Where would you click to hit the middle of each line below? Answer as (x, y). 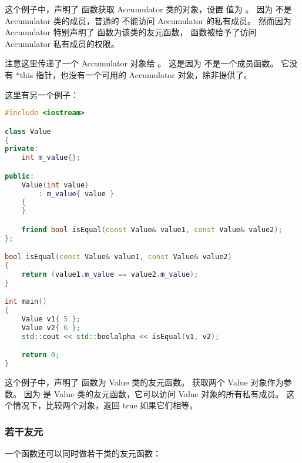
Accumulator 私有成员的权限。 (62, 43)
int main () (26, 302)
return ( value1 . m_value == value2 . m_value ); (110, 275)
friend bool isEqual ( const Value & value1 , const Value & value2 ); (152, 229)
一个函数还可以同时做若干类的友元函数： (83, 453)
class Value (28, 131)
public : (20, 176)
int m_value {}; (51, 158)
